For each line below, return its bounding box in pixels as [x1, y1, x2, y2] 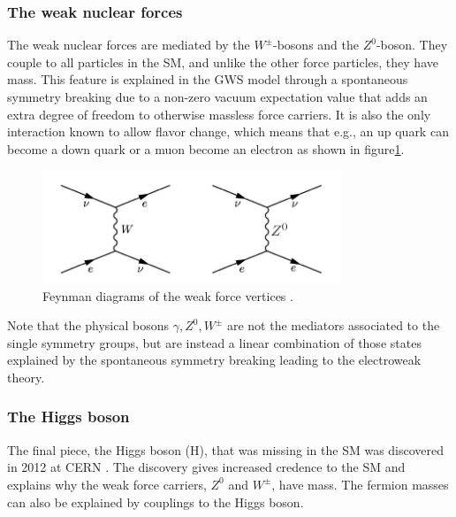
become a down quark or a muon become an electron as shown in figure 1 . [7, 139, 405, 158]
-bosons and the [273, 35, 359, 54]
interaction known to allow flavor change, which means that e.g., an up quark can [7, 122, 449, 141]
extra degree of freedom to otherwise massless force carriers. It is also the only [7, 104, 431, 123]
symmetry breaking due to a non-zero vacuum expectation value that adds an [7, 88, 428, 105]
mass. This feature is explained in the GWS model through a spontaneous [7, 70, 408, 89]
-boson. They [376, 35, 448, 54]
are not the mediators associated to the [226, 316, 440, 335]
